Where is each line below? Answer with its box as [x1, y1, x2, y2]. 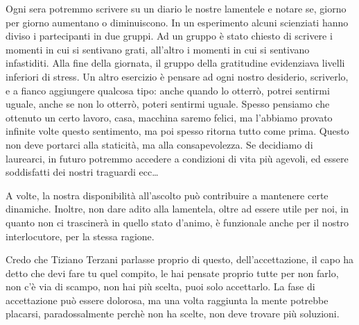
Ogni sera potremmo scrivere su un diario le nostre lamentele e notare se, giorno [6, 1, 347, 15]
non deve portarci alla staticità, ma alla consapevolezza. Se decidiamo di [6, 137, 313, 151]
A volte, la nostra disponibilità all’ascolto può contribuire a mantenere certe [6, 187, 329, 202]
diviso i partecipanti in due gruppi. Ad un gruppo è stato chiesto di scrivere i [6, 28, 333, 43]
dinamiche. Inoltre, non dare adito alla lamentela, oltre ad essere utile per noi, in [6, 201, 349, 216]
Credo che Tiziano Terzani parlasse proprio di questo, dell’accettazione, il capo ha [6, 252, 354, 267]
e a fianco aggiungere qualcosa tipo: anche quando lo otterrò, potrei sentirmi [6, 83, 330, 97]
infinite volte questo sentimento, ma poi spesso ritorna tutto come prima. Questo [6, 124, 349, 138]
